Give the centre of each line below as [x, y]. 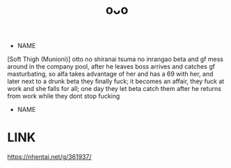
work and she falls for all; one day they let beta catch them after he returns [114, 89]
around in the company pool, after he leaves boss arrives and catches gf [111, 67]
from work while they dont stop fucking [64, 96]
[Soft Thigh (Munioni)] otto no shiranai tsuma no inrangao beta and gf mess [115, 59]
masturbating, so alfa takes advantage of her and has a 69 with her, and [110, 74]
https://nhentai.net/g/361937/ [49, 157]
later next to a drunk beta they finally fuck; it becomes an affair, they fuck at [116, 81]
